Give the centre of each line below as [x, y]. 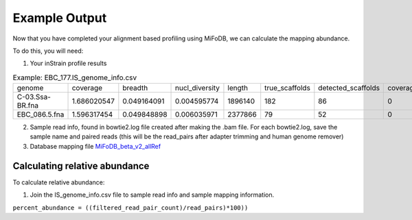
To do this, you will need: [48, 51]
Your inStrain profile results [68, 63]
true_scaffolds [287, 88]
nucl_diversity [197, 88]
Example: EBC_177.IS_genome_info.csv [75, 77]
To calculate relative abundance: [59, 182]
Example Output [60, 18]
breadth [135, 88]
